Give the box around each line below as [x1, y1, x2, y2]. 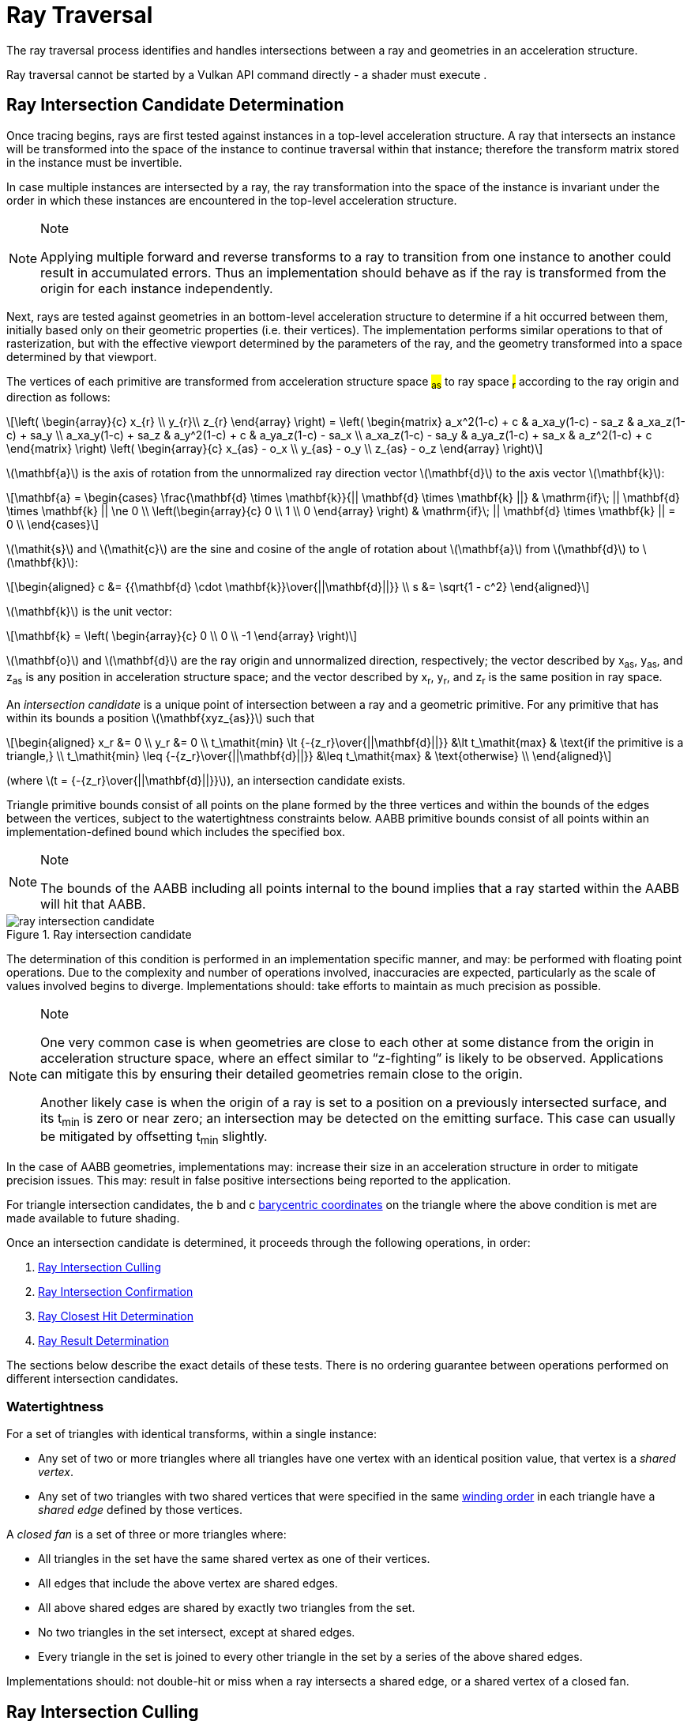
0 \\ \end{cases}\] [6, 518, 100, 532]
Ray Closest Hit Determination [38, 1309, 193, 1324]
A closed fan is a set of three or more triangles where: [6, 1527, 287, 1542]
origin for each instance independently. [40, 280, 273, 296]
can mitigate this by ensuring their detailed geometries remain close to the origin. [40, 1065, 523, 1082]
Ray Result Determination [38, 1334, 169, 1348]
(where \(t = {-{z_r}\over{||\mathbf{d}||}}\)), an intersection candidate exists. [6, 773, 406, 787]
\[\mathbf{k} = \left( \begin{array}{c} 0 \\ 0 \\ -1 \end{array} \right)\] [6, 629, 358, 643]
